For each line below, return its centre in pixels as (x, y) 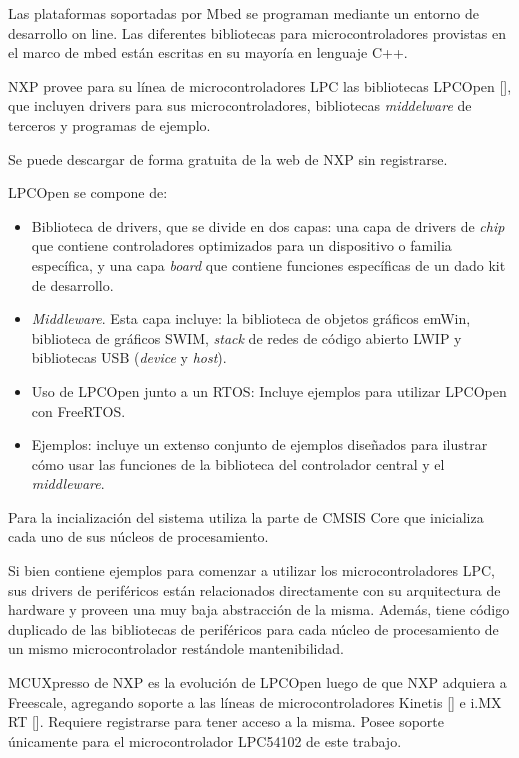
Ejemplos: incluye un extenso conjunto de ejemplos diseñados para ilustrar (259, 444)
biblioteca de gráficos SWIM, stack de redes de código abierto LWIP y (246, 337)
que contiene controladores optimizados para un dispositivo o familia (241, 245)
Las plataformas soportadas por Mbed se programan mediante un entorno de (244, 13)
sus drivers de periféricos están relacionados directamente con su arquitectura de (254, 589)
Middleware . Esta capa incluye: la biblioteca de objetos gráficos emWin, (251, 318)
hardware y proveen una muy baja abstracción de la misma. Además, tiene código (259, 609)
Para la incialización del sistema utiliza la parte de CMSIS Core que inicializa (246, 516)
